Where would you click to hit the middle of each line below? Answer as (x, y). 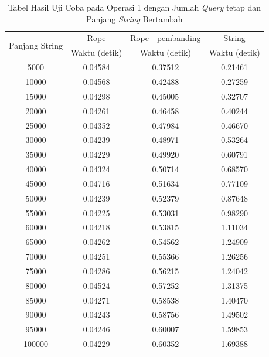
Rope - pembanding (166, 38)
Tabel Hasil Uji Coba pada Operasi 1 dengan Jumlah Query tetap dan (134, 7)
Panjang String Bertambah (134, 18)
